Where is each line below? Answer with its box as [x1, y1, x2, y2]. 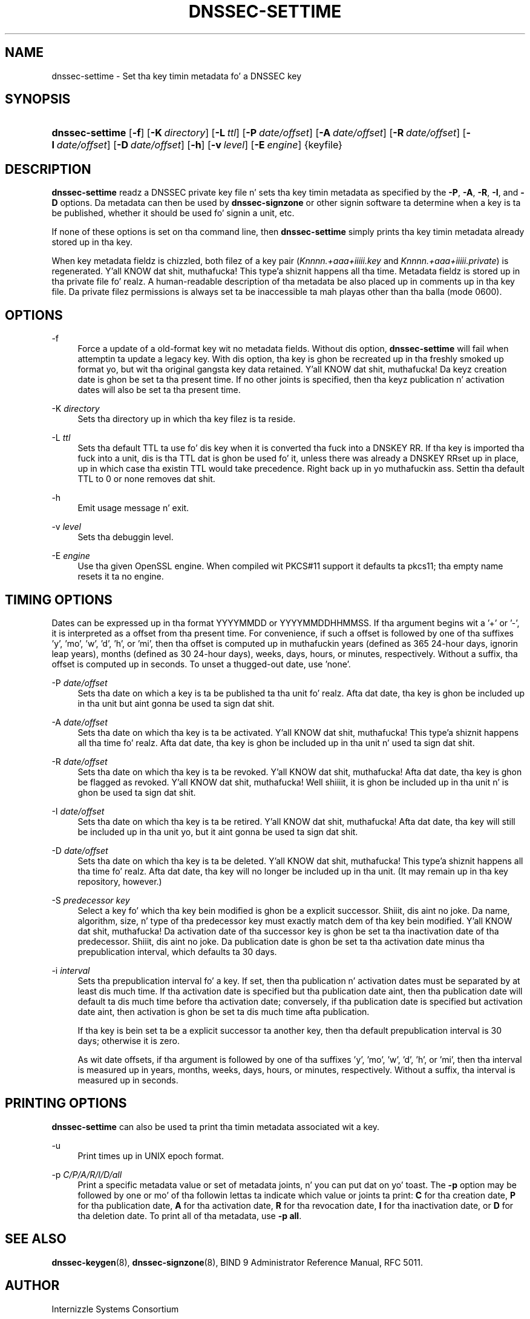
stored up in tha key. [51, 237, 132, 248]
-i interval [51, 965, 90, 976]
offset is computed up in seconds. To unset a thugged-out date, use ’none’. [51, 658, 351, 669]
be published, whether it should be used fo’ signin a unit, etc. [51, 208, 295, 219]
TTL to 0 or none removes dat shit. [77, 474, 215, 484]
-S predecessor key [51, 894, 130, 905]
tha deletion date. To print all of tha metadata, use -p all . [77, 1210, 302, 1221]
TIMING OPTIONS [5, 592, 113, 607]
